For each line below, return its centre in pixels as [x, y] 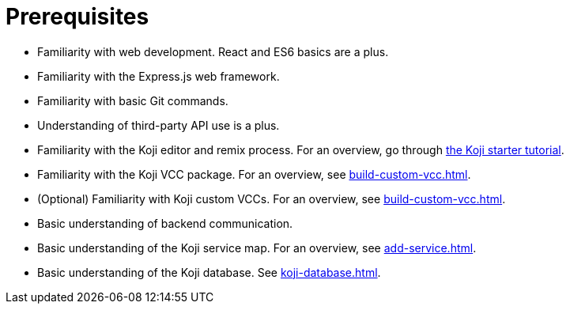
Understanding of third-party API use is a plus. [159, 125]
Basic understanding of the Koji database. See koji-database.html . [209, 272]
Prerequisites [77, 17]
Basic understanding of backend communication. [165, 223]
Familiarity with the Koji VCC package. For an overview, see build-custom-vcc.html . [254, 174]
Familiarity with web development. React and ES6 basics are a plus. [213, 51]
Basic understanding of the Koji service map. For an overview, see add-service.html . [257, 248]
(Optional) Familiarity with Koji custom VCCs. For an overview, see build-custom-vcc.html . [272, 198]
